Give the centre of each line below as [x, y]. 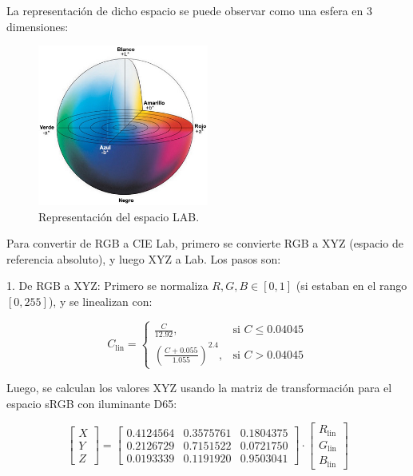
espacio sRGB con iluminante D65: [92, 403]
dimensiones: [38, 26]
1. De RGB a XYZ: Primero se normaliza [107, 286]
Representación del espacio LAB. [119, 216]
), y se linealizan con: [100, 301]
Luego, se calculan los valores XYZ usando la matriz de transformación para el [199, 387]
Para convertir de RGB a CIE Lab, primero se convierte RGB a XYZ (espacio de [205, 243]
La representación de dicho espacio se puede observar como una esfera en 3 [190, 10]
